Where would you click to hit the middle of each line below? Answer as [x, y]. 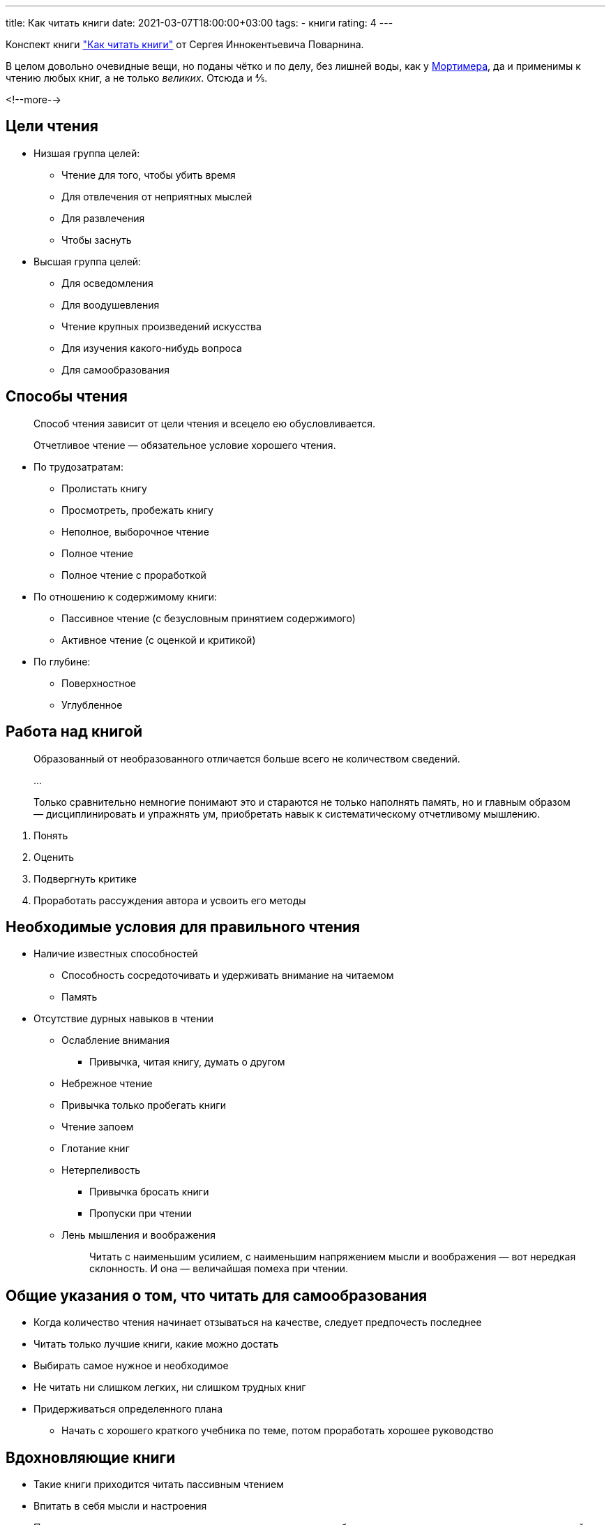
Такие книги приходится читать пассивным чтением [159, 1485]
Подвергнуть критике [85, 878]
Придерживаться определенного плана [128, 1409]
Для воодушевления [111, 304]
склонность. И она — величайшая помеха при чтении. [219, 1269]
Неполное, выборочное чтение [135, 531]
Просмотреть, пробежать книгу [137, 510]
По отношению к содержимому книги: [126, 596]
